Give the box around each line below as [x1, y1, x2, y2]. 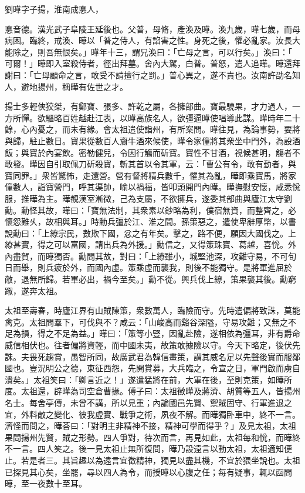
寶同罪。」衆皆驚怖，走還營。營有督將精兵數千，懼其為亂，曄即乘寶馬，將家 [5, 169, 296, 181]
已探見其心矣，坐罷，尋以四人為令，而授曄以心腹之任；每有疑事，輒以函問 [5, 465, 292, 478]
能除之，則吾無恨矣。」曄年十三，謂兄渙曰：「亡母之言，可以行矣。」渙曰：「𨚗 [5, 45, 294, 58]
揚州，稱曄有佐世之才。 [37, 80, 128, 92]
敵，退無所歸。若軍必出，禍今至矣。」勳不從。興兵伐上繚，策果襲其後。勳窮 [5, 273, 296, 285]
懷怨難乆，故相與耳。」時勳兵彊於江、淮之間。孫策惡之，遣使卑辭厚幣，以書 [5, 215, 296, 228]
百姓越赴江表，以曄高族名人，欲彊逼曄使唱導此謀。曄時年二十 [62, 111, 300, 124]
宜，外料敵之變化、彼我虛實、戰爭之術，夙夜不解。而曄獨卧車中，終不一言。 [5, 408, 300, 420]
